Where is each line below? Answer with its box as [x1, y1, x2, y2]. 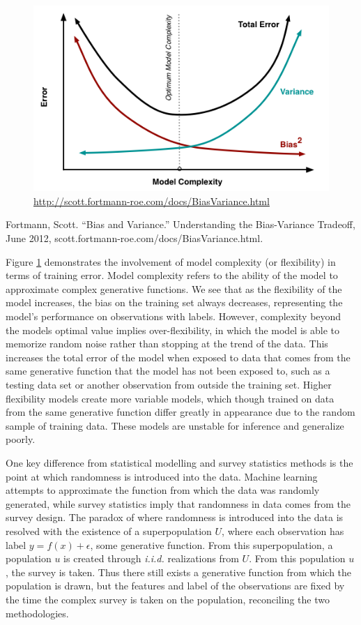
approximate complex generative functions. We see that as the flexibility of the [6, 281, 342, 296]
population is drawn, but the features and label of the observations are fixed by [6, 578, 345, 593]
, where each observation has [222, 523, 344, 538]
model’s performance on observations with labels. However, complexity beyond [6, 309, 341, 324]
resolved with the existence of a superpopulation [6, 523, 212, 538]
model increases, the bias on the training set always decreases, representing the [6, 295, 343, 310]
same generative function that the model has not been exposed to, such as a [6, 363, 330, 378]
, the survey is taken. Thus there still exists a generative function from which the [6, 564, 352, 579]
